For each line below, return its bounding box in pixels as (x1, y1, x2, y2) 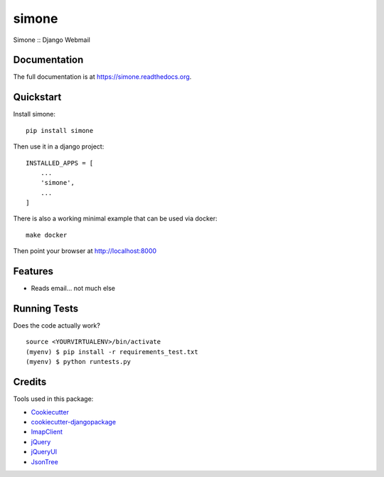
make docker (26, 231, 68, 239)
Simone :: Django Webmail (13, 36, 90, 44)
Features (13, 265, 53, 277)
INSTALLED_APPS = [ (26, 159, 94, 167)
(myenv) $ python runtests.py (26, 358, 132, 366)
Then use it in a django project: (13, 142, 105, 151)
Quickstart (13, 91, 62, 103)
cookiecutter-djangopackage (31, 417, 117, 426)
